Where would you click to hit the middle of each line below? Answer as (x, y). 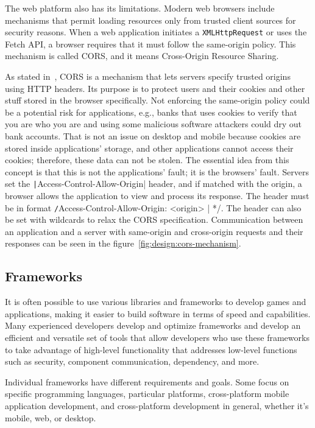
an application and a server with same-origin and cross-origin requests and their (154, 231)
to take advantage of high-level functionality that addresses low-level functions (151, 349)
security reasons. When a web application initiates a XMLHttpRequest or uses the (156, 32)
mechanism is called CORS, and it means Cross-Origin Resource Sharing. (142, 56)
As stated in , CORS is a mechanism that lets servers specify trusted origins (148, 76)
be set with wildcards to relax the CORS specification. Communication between (154, 219)
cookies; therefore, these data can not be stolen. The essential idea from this (147, 160)
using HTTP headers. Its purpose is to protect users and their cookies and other (155, 88)
